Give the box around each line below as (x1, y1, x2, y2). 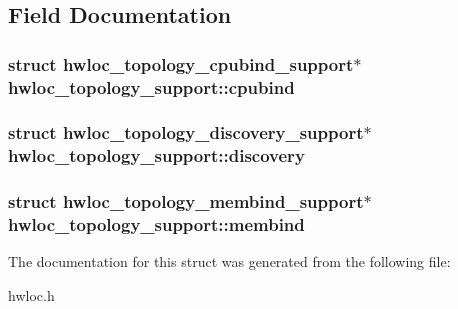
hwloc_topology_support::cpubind (8, 74, 295, 99)
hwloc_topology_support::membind (8, 212, 305, 237)
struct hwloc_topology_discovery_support (8, 120, 364, 145)
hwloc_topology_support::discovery (8, 143, 305, 168)
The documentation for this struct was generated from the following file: (8, 251, 451, 272)
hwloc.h (8, 285, 55, 306)
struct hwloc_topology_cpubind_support (8, 51, 354, 76)
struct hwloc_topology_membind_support (8, 189, 364, 214)
